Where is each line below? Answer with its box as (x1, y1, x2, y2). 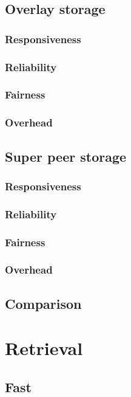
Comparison (5, 294, 82, 312)
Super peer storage (5, 147, 127, 165)
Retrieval (5, 336, 83, 361)
